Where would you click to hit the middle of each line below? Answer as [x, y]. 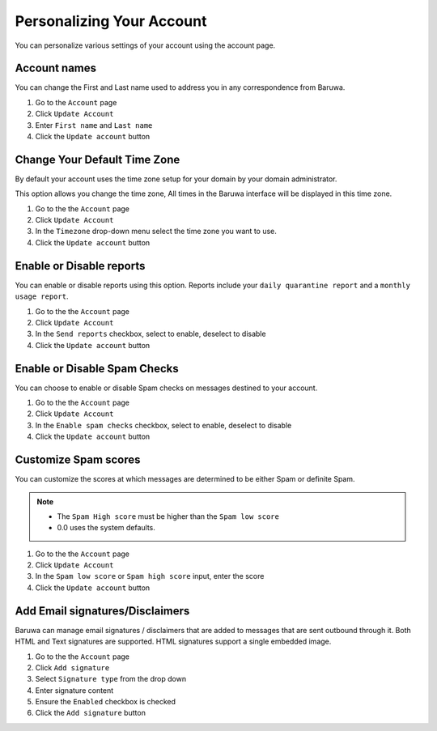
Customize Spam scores [78, 460]
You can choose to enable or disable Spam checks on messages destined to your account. [166, 388]
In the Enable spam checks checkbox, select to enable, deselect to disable [163, 425]
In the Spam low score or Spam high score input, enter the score [150, 576]
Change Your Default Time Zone [98, 159]
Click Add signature [72, 667]
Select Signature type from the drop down [110, 679]
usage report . [42, 296]
